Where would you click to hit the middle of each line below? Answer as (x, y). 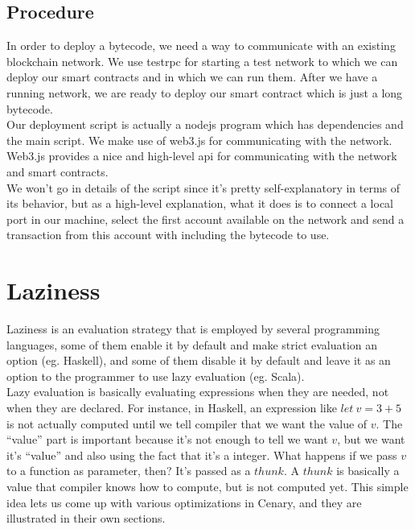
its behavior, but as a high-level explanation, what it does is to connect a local (200, 203)
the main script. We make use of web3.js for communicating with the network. (199, 140)
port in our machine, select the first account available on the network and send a (205, 219)
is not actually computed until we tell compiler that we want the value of (187, 423)
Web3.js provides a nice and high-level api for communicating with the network (202, 156)
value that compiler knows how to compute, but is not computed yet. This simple (207, 486)
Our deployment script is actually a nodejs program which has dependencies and (205, 124)
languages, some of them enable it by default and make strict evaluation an (192, 344)
